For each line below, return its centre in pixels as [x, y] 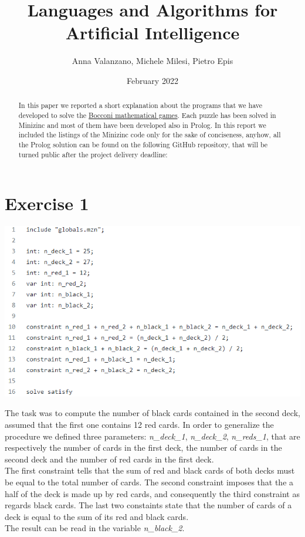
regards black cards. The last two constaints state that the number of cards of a [148, 505]
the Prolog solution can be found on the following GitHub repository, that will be [143, 144]
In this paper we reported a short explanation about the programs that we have [140, 105]
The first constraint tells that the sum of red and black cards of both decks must [150, 470]
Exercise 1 [47, 203]
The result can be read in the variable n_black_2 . [95, 528]
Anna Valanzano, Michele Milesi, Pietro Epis [152, 61]
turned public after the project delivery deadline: [93, 154]
